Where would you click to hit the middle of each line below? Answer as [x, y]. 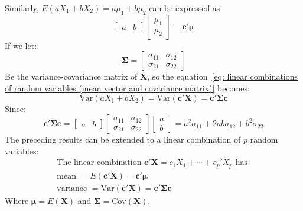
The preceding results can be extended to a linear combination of [123, 139]
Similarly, [22, 8]
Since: [15, 108]
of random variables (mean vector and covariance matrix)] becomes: [127, 88]
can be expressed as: [186, 8]
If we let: [21, 45]
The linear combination [99, 163]
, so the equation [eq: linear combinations [223, 76]
